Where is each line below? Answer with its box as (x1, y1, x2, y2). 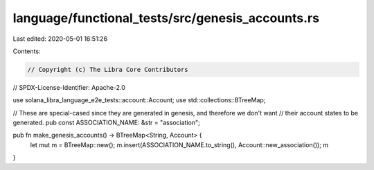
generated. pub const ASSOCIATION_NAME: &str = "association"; (12, 118, 200, 127)
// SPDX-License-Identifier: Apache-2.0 (12, 83, 126, 91)
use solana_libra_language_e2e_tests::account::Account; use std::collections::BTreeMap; (12, 96, 266, 104)
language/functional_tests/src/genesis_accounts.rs (12, 10, 320, 26)
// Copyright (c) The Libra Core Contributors (27, 66, 188, 73)
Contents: (12, 47, 41, 55)
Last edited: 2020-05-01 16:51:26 (12, 35, 107, 43)
